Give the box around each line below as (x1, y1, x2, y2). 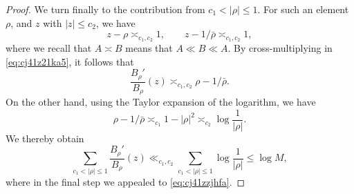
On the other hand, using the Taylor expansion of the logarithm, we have (6, 95, 316, 109)
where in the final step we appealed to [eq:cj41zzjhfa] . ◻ (6, 174, 245, 188)
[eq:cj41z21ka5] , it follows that (6, 54, 134, 68)
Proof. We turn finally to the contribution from (6, 2, 205, 16)
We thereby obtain (6, 130, 84, 145)
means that (125, 41, 173, 55)
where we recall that (6, 41, 92, 55)
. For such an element (257, 2, 349, 16)
